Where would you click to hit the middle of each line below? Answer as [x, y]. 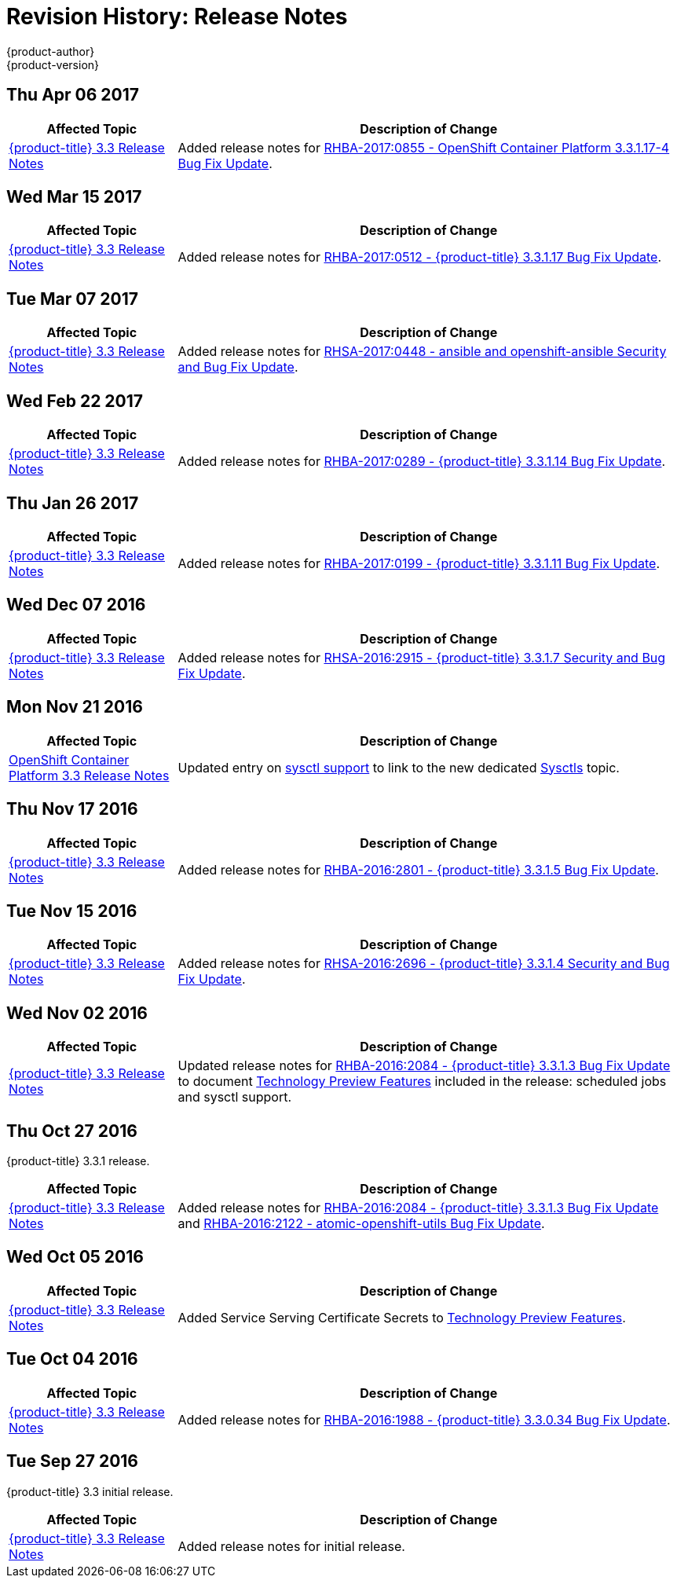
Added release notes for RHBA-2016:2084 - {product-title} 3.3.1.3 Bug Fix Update [418, 1208]
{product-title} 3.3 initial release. [90, 1491]
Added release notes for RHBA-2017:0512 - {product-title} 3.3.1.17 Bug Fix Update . [419, 257]
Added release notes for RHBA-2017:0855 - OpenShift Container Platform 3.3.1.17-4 [424, 147]
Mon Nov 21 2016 [75, 707]
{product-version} [53, 64]
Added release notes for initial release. [291, 1546]
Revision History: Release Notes [177, 16]
